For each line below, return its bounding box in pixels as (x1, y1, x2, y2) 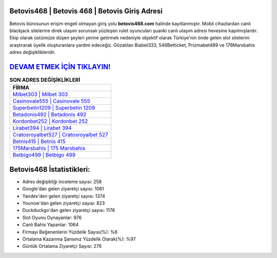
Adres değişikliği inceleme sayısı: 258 (22, 178, 102, 185)
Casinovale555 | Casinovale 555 (12, 97, 91, 105)
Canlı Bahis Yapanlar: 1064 (22, 222, 79, 228)
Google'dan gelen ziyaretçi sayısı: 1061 (22, 186, 105, 192)
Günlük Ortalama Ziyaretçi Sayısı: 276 (22, 243, 102, 249)
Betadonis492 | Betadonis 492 (12, 111, 87, 118)
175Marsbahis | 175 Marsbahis (12, 145, 86, 152)
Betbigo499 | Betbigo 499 (12, 151, 76, 158)
